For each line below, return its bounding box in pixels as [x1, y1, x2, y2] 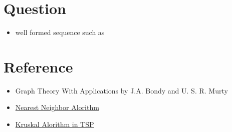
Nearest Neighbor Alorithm [15, 102, 99, 112]
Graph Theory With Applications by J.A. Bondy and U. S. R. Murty [15, 85, 228, 95]
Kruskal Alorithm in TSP [15, 119, 94, 129]
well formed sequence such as [15, 27, 105, 37]
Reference [4, 56, 73, 76]
